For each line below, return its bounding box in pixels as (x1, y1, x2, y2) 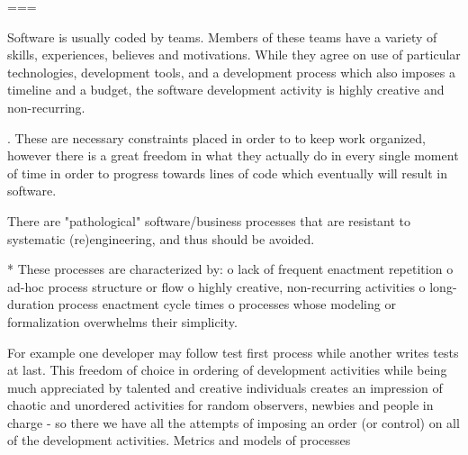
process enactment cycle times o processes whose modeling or (58, 295, 396, 314)
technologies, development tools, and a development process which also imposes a (7, 62, 455, 81)
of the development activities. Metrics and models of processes (7, 431, 351, 450)
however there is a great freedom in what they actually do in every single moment (7, 146, 459, 165)
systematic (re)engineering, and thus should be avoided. (7, 229, 315, 248)
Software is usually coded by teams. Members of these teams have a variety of (7, 27, 437, 46)
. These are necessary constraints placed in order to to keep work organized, (7, 128, 426, 147)
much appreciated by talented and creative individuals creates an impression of (7, 378, 443, 396)
